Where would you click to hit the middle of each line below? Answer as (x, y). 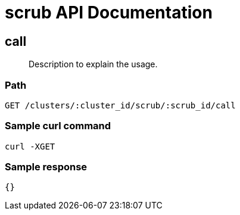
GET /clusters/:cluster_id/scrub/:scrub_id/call (120, 105)
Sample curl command (58, 126)
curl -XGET (30, 146)
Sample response (46, 167)
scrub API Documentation (109, 13)
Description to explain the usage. (93, 64)
